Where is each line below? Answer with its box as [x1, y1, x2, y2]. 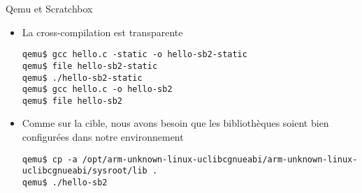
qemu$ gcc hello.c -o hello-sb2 [22, 84, 173, 95]
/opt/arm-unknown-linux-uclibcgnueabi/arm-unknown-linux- [82, 154, 358, 164]
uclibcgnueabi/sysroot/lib [22, 166, 147, 176]
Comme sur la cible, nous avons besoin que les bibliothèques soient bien [22, 116, 329, 130]
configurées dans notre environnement [22, 130, 184, 144]
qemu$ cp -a [22, 154, 78, 164]
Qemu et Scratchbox [6, 1, 93, 15]
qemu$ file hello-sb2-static [22, 61, 158, 71]
